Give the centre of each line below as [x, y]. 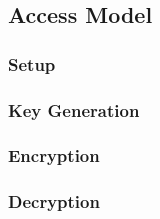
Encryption [54, 155]
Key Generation [74, 109]
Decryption [54, 201]
